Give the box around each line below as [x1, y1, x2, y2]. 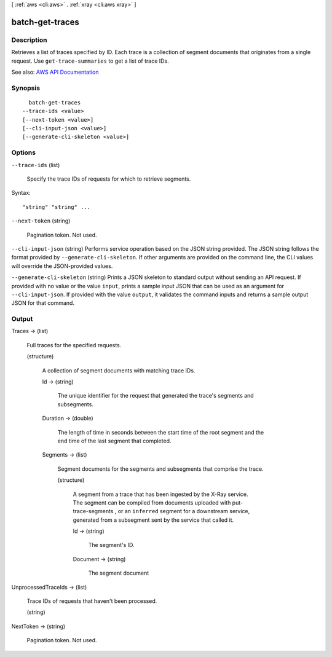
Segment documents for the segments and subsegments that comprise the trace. [57, 465, 264, 473]
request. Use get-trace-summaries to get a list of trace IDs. [11, 57, 169, 65]
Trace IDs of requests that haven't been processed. [26, 597, 157, 605]
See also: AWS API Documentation [11, 68, 99, 76]
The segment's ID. [88, 541, 135, 549]
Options [11, 148, 36, 157]
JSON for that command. [11, 299, 75, 307]
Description [11, 36, 47, 44]
